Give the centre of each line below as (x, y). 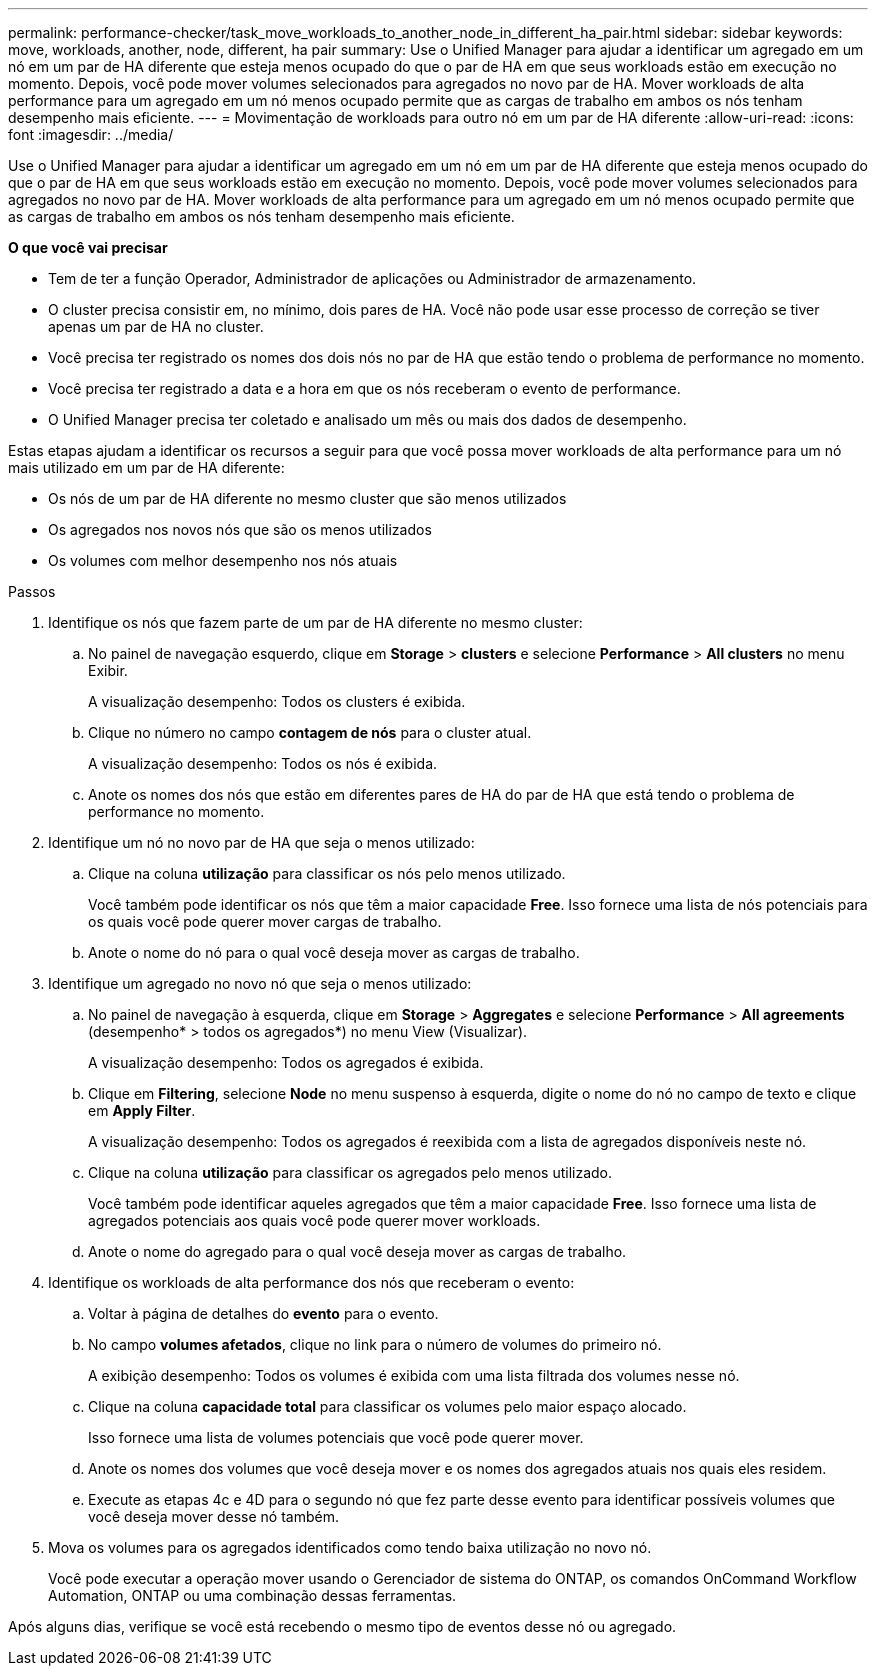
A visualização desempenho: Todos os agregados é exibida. (286, 1062)
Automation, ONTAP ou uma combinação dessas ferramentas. (252, 1595)
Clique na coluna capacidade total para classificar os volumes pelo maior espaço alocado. (387, 1406)
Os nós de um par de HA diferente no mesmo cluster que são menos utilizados (307, 498)
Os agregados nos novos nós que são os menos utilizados (240, 529)
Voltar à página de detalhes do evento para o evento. (263, 1313)
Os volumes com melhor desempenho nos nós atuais (223, 560)
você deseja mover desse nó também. (213, 1516)
